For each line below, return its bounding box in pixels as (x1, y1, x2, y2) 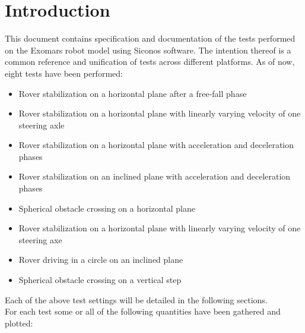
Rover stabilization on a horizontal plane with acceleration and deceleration (18, 139, 294, 151)
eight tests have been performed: (5, 67, 123, 79)
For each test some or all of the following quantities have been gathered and (5, 305, 281, 318)
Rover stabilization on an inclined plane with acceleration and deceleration (18, 170, 291, 183)
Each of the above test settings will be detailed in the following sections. (5, 293, 268, 306)
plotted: (5, 316, 33, 329)
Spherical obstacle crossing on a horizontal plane (18, 202, 195, 214)
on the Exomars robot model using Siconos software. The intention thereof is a (5, 43, 291, 56)
